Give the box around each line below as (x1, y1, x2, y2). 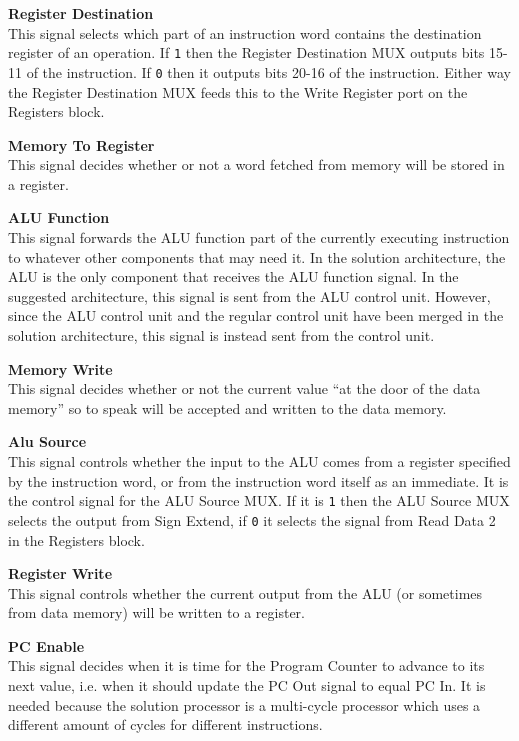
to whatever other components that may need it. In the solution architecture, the (8, 246, 506, 267)
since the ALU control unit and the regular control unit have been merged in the (8, 305, 504, 326)
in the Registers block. (8, 529, 145, 550)
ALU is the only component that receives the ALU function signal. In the (8, 266, 459, 287)
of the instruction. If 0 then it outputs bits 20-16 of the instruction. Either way (26, 61, 511, 82)
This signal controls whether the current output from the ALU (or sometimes (8, 582, 483, 603)
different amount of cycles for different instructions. (8, 714, 323, 735)
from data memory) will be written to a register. (8, 602, 305, 623)
